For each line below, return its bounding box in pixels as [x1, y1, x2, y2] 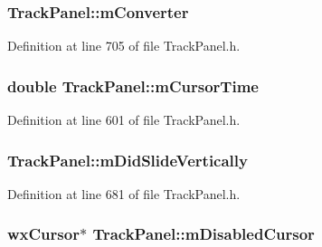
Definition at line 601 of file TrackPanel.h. [7, 110, 241, 129]
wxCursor [7, 223, 80, 245]
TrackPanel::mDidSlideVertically [7, 148, 248, 171]
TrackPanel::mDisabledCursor [92, 223, 315, 245]
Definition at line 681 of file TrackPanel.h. [7, 184, 241, 203]
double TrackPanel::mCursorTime [7, 74, 259, 97]
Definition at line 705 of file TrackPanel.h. [7, 36, 241, 55]
